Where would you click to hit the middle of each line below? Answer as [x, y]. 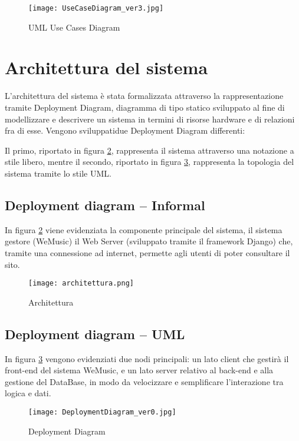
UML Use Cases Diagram [74, 27]
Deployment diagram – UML [95, 334]
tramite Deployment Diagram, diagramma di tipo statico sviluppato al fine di [145, 107]
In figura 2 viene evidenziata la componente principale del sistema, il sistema [144, 229]
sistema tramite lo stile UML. [58, 173]
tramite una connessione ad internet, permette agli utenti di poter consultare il [147, 252]
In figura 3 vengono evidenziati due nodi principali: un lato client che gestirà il [147, 358]
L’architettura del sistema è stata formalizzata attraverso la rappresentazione [144, 96]
